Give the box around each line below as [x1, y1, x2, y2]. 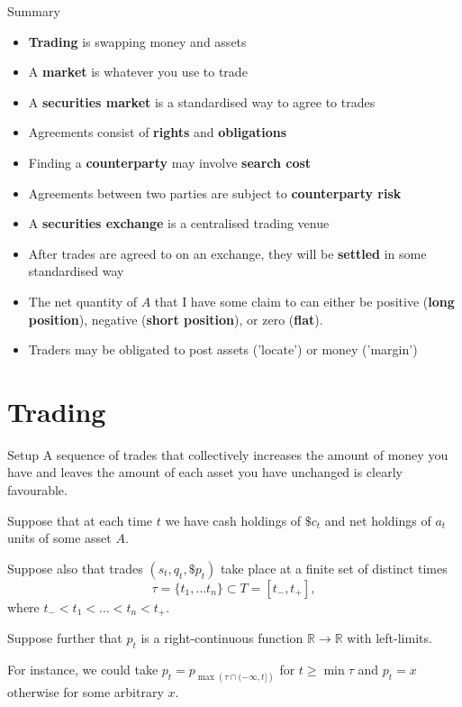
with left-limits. [347, 629, 432, 647]
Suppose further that [7, 629, 122, 647]
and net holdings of [324, 510, 431, 529]
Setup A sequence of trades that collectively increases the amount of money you [7, 445, 448, 464]
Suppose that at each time [7, 510, 153, 529]
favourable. [7, 481, 68, 500]
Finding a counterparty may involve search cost [28, 152, 312, 171]
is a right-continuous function [140, 629, 303, 647]
